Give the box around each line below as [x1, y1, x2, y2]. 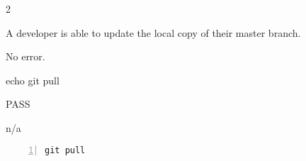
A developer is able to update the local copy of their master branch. [6, 25, 301, 40]
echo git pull [6, 72, 59, 87]
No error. [6, 49, 45, 64]
